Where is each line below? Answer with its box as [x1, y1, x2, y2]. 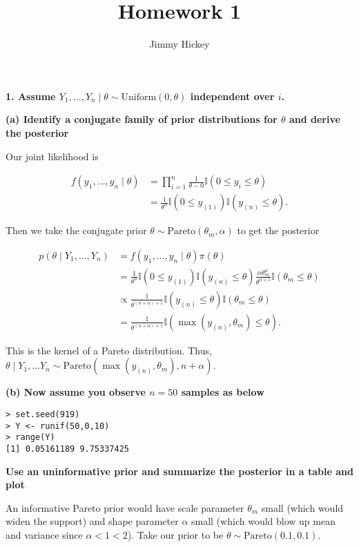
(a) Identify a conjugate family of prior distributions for [6, 112, 278, 126]
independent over [190, 88, 275, 103]
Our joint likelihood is [6, 148, 99, 163]
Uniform [121, 92, 157, 102]
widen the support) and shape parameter [6, 514, 179, 528]
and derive [289, 112, 340, 126]
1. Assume [6, 88, 56, 103]
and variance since [6, 528, 83, 542]
